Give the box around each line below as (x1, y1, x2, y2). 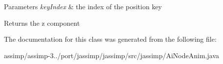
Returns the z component (4, 17, 80, 28)
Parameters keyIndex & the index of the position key (4, 1, 162, 11)
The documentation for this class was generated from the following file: (4, 34, 217, 44)
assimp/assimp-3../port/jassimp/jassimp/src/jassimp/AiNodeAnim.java (4, 50, 219, 60)
